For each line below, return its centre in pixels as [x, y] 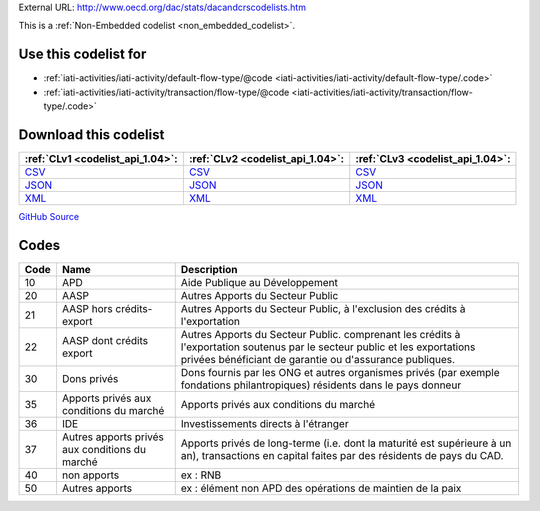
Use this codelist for [82, 54]
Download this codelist [91, 134]
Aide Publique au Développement [259, 282]
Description [209, 269]
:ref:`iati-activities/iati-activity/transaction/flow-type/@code [166, 92]
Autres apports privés [113, 437]
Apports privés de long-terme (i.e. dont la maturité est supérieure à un [346, 443]
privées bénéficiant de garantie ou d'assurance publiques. [317, 359]
